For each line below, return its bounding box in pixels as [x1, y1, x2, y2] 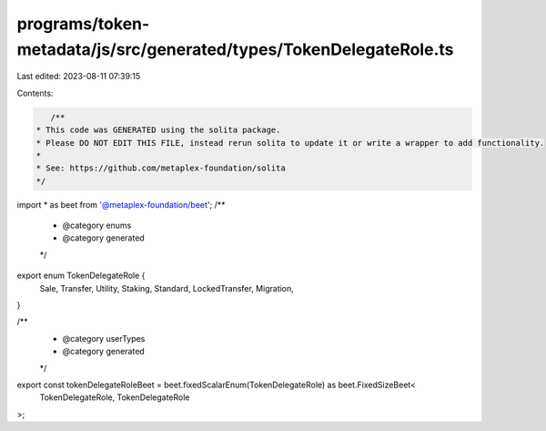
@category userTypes [62, 333, 146, 344]
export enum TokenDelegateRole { [16, 270, 146, 282]
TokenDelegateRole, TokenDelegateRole [39, 392, 190, 403]
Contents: [16, 87, 54, 98]
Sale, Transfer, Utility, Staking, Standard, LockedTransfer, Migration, [39, 282, 295, 293]
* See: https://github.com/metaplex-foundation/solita [35, 163, 286, 173]
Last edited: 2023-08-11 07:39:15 [16, 71, 141, 82]
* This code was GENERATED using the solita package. [35, 125, 281, 136]
